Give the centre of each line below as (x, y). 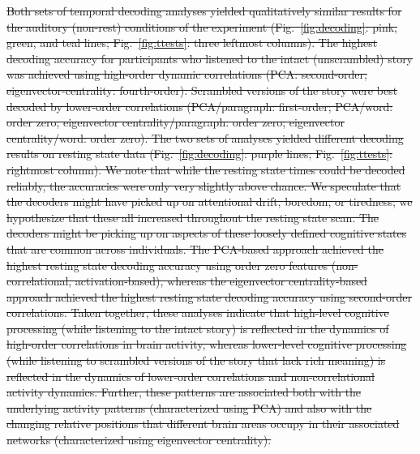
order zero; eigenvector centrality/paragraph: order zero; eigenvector (176, 122)
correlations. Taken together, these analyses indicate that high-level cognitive (198, 313)
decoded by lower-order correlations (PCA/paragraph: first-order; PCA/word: (200, 106)
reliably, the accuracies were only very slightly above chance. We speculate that (204, 185)
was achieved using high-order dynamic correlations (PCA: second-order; (187, 74)
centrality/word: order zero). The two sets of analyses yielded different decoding (205, 137)
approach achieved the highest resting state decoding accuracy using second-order (209, 296)
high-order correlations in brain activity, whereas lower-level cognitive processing (207, 344)
